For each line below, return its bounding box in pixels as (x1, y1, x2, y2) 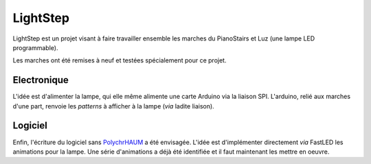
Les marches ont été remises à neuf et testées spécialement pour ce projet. (12, 56, 227, 65)
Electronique (12, 74, 69, 86)
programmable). (12, 43, 58, 51)
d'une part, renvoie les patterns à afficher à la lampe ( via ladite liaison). (12, 102, 214, 110)
